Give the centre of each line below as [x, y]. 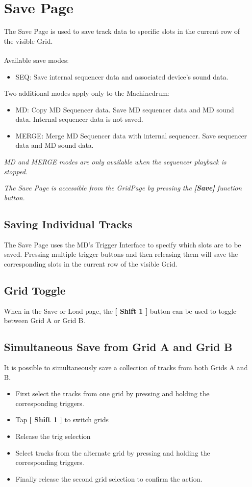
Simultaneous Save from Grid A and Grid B [118, 347]
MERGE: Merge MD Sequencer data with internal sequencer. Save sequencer [131, 135]
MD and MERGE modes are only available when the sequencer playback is [115, 162]
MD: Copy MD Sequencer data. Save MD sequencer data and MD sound [125, 109]
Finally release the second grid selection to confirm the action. [109, 478]
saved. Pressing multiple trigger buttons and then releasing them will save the [121, 254]
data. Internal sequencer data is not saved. [79, 119]
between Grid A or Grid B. [45, 320]
